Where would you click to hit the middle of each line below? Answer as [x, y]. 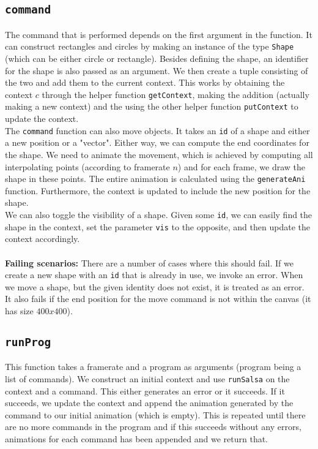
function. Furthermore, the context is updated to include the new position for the [158, 190]
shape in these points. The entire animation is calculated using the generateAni [155, 179]
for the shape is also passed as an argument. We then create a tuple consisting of [157, 70]
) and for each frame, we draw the [241, 166]
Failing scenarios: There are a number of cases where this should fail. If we [149, 262]
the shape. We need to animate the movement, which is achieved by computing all [159, 154]
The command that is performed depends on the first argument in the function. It [159, 34]
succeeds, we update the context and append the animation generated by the [149, 403]
